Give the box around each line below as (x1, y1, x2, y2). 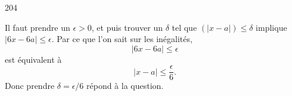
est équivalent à (5, 53, 62, 65)
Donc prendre (5, 79, 55, 92)
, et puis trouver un (91, 21, 163, 33)
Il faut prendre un (5, 21, 70, 33)
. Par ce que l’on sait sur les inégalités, (51, 33, 192, 45)
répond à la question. (86, 79, 164, 92)
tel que (172, 21, 197, 33)
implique (256, 21, 287, 33)
